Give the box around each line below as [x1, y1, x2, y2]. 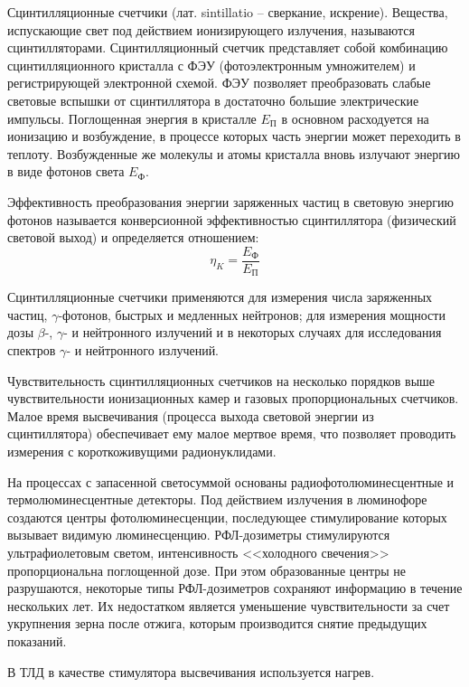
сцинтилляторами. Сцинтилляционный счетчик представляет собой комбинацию [7, 38, 448, 57]
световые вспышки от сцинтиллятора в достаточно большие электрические [7, 90, 419, 109]
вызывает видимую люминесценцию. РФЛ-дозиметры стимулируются [7, 525, 390, 544]
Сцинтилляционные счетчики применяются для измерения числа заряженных [7, 287, 433, 306]
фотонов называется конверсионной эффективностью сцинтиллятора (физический [7, 210, 456, 229]
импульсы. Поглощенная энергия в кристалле [7, 108, 257, 127]
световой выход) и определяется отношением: [7, 228, 259, 247]
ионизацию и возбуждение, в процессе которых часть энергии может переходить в [7, 127, 461, 146]
